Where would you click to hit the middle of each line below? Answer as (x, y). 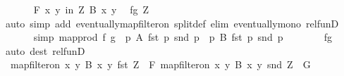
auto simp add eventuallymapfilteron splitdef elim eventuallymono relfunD (172, 23)
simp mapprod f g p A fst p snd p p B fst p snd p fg (183, 37)
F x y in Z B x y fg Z (91, 9)
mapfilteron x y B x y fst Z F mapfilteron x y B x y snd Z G (160, 64)
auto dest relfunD (45, 50)
